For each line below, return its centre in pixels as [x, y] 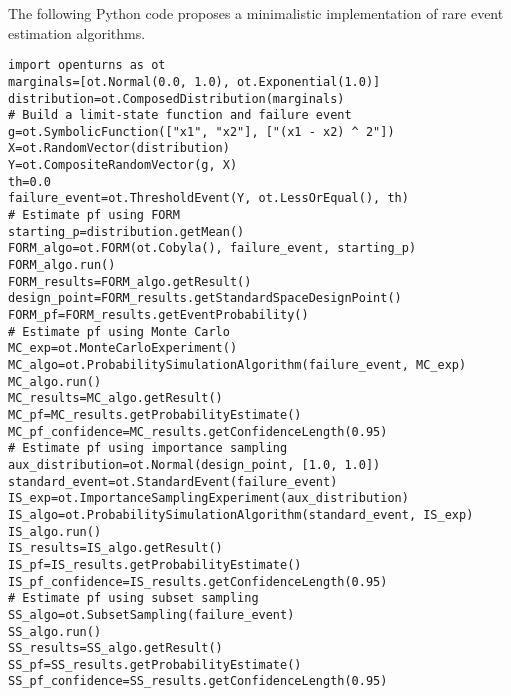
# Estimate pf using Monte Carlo [119, 331]
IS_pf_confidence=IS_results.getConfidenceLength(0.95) [198, 581]
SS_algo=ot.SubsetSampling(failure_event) [151, 614]
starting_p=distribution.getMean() [126, 231]
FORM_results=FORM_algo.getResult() [130, 281]
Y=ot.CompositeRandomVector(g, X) [123, 165]
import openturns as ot [87, 65]
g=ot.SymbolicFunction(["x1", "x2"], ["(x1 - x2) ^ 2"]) [201, 131]
